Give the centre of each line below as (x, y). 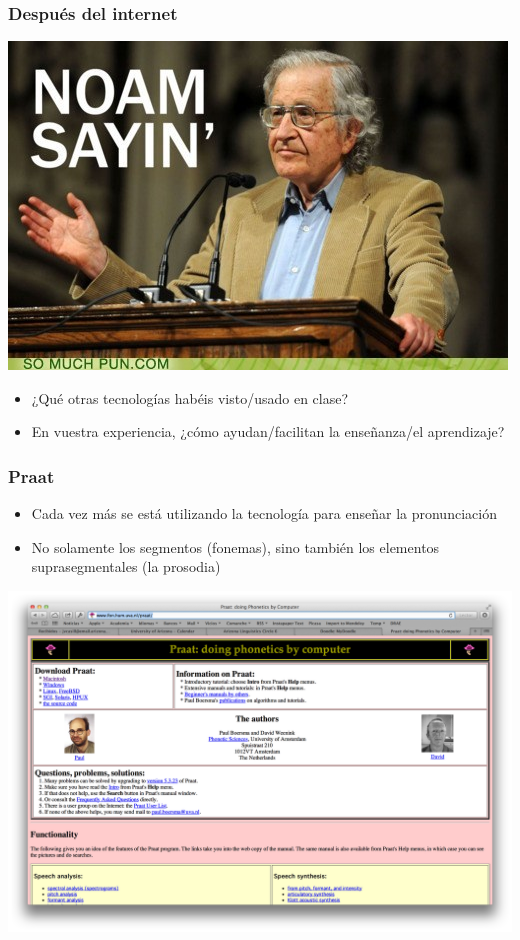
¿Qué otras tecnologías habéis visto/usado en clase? (190, 397)
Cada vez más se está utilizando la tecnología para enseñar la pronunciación (264, 513)
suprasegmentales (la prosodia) (126, 566)
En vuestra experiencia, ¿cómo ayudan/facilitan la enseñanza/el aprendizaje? (268, 431)
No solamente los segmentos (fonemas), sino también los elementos (235, 546)
